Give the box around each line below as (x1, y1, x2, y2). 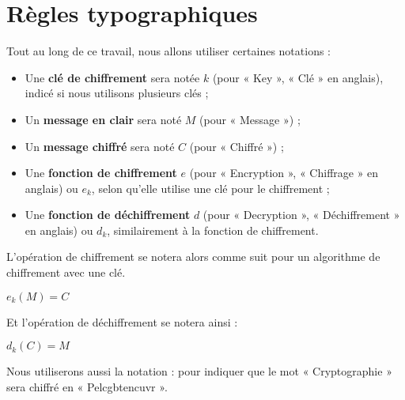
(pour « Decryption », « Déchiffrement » (202, 206, 400, 223)
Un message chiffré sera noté (25, 138, 175, 154)
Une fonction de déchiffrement (25, 206, 191, 223)
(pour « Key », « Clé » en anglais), (212, 69, 384, 85)
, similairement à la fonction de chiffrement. (107, 221, 319, 238)
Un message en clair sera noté (25, 111, 182, 127)
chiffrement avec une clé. (6, 264, 126, 281)
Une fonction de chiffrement (25, 164, 177, 181)
